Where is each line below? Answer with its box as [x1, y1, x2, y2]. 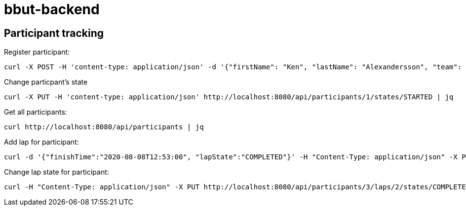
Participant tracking [4, 27, 104, 39]
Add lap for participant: [4, 138, 79, 147]
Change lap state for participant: [4, 168, 109, 177]
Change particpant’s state [4, 78, 88, 87]
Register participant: [4, 48, 70, 57]
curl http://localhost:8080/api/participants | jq [4, 123, 204, 131]
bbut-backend [4, 1, 100, 18]
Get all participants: [4, 108, 67, 117]
